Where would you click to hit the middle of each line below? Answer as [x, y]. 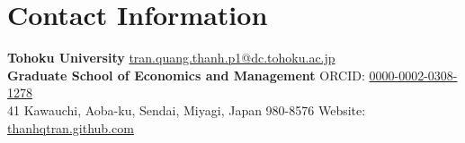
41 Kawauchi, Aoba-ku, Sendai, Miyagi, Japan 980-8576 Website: [187, 109]
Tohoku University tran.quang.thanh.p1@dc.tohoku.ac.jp [171, 58]
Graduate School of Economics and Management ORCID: [186, 75]
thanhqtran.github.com [71, 127]
